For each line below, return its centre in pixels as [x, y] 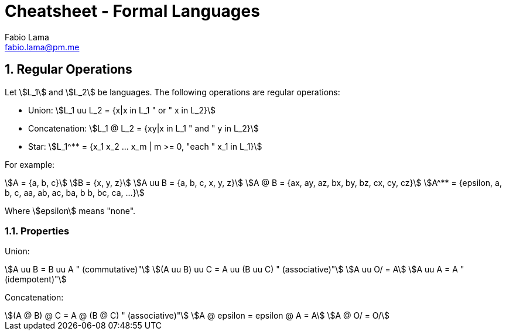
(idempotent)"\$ [36, 279]
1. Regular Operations [69, 70]
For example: [30, 164]
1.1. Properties [37, 231]
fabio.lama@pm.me [42, 47]
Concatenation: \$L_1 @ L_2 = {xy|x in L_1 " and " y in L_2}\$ [143, 128]
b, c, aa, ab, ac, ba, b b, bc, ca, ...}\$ [75, 192]
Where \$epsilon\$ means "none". [70, 210]
